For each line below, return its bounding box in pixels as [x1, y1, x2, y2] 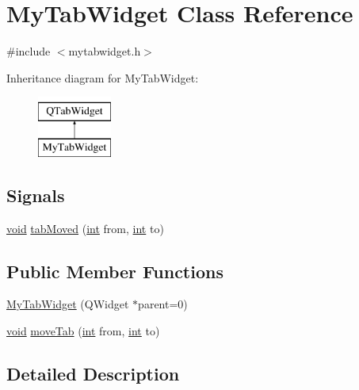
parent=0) [138, 296, 188, 312]
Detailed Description [6, 361, 180, 386]
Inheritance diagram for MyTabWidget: [6, 69, 199, 86]
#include [6, 43, 51, 59]
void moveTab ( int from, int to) [6, 323, 160, 339]
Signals [6, 182, 65, 207]
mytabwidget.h [68, 43, 141, 59]
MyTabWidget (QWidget [6, 296, 129, 312]
